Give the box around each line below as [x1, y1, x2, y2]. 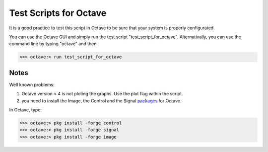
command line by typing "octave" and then [9, 41, 97, 47]
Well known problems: [9, 81, 55, 87]
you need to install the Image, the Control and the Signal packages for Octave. [21, 97, 182, 104]
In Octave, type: [9, 107, 42, 113]
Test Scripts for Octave [9, 7, 107, 18]
